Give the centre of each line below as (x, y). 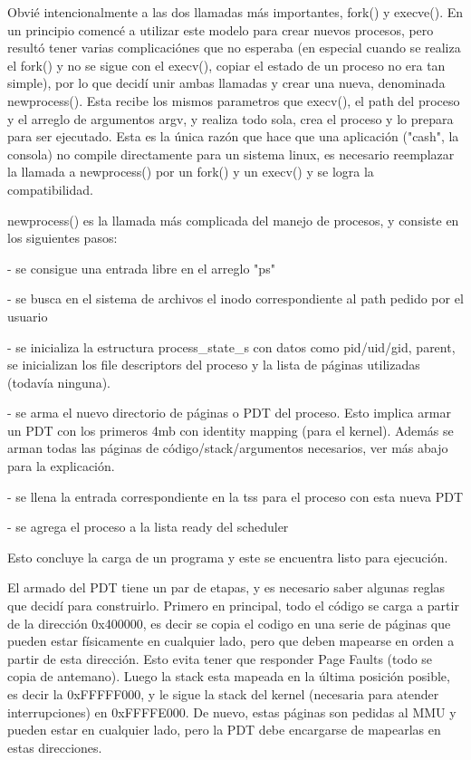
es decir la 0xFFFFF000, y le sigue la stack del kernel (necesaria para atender (223, 694)
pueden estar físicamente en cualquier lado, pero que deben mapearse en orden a (231, 641)
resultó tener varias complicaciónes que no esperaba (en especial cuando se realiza (234, 48)
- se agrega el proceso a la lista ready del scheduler (148, 527)
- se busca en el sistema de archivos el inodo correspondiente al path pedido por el (235, 298)
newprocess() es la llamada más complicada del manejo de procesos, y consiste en (233, 220)
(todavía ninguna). (59, 382)
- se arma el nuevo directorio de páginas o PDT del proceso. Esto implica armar (229, 413)
